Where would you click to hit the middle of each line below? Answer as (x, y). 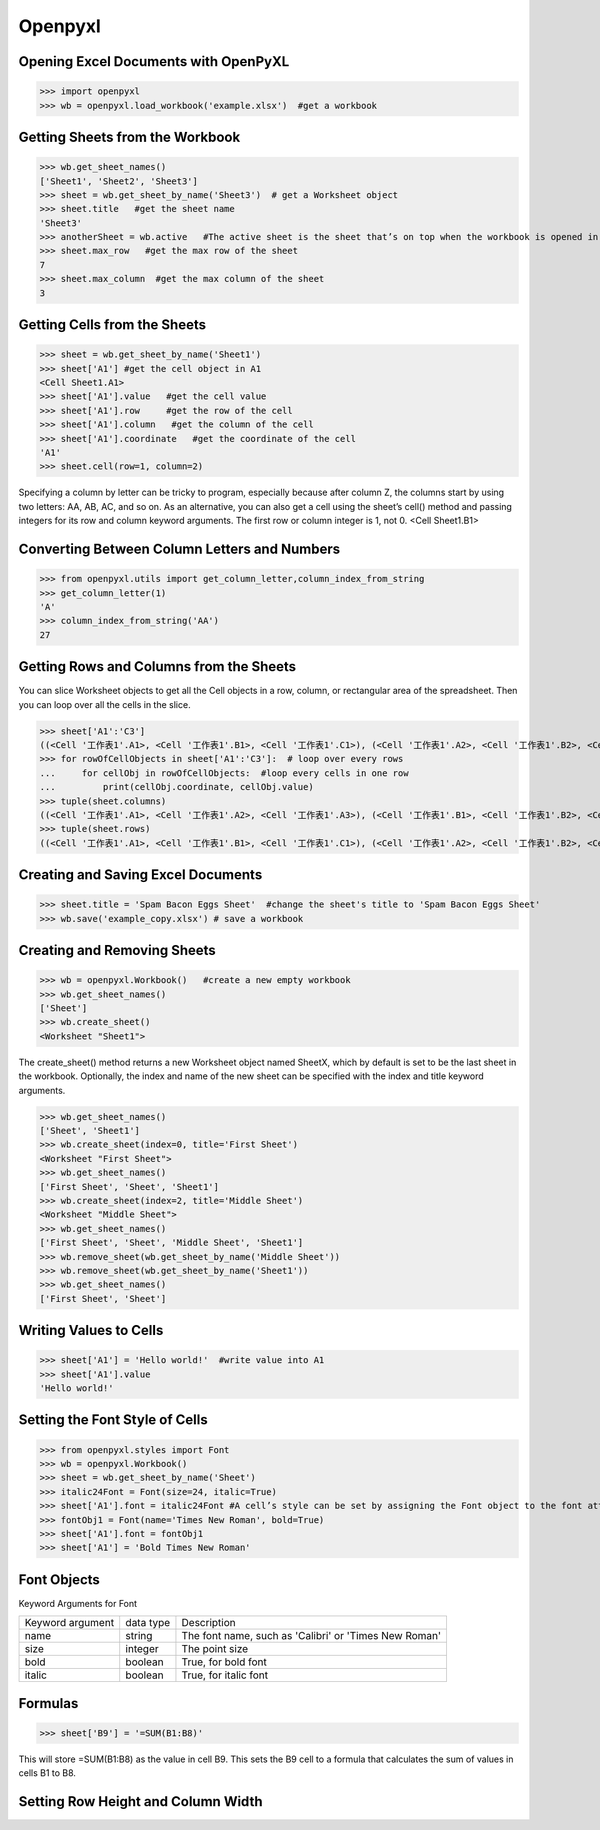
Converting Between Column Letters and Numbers (179, 548)
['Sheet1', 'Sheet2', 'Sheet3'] (119, 181)
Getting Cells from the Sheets (112, 325)
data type (148, 1623)
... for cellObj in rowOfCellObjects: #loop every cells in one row (224, 773)
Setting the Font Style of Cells (113, 1420)
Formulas (48, 1703)
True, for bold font (224, 1662)
